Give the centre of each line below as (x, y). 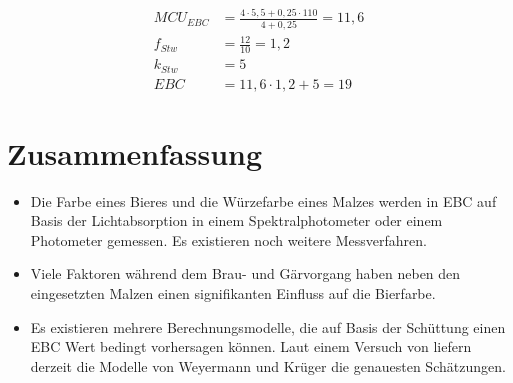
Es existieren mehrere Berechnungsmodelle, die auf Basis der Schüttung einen (268, 326)
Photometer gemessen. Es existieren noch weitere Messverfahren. (228, 239)
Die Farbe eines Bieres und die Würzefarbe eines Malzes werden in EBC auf (263, 200)
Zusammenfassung (135, 152)
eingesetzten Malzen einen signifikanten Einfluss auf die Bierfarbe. (233, 293)
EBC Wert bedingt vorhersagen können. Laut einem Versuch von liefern (251, 346)
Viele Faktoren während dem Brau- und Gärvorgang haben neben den (245, 273)
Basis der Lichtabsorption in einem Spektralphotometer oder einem (236, 220)
